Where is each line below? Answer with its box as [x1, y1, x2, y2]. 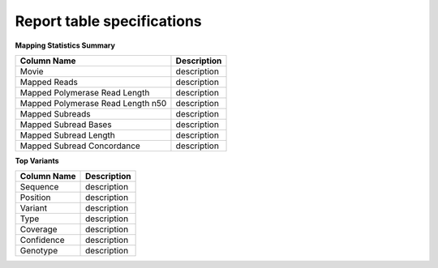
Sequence [19, 181, 59, 193]
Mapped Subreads [19, 108, 91, 119]
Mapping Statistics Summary [15, 40, 115, 50]
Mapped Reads [19, 76, 79, 87]
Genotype [19, 245, 58, 257]
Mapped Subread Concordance [19, 140, 141, 151]
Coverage [19, 223, 58, 235]
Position [19, 192, 51, 203]
